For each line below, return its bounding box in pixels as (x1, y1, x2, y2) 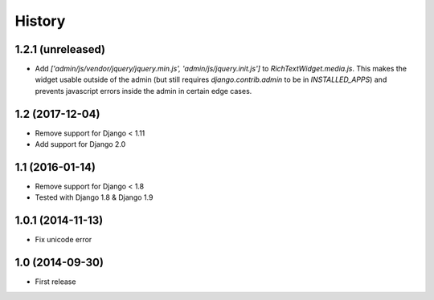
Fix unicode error (35, 235, 92, 245)
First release (35, 277, 76, 286)
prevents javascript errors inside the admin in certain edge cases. (35, 86, 252, 95)
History (14, 12, 66, 30)
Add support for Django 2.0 (35, 140, 126, 149)
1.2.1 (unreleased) (14, 43, 106, 56)
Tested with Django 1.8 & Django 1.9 (35, 193, 154, 202)
